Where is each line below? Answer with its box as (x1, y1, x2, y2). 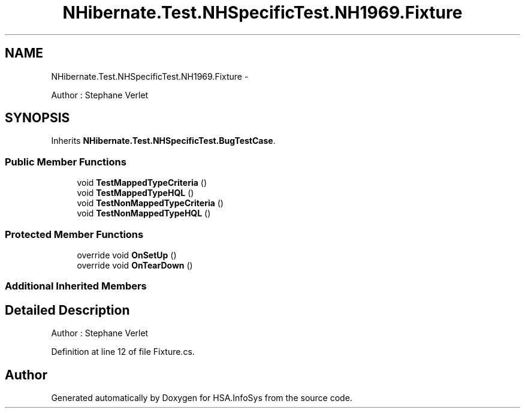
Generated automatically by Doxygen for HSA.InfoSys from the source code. (51, 393, 352, 403)
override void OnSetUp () (77, 249, 177, 260)
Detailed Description (5, 302, 130, 318)
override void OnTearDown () (77, 260, 193, 270)
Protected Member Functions (5, 228, 144, 240)
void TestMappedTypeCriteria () (77, 177, 207, 188)
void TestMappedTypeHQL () (77, 188, 194, 198)
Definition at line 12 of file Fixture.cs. (51, 346, 195, 357)
